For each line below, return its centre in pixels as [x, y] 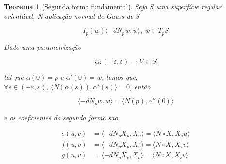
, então [140, 86]
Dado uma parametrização [43, 47]
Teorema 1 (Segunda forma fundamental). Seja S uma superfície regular [113, 6]
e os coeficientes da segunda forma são [61, 117]
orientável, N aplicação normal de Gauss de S [72, 16]
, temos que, [120, 77]
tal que [14, 77]
